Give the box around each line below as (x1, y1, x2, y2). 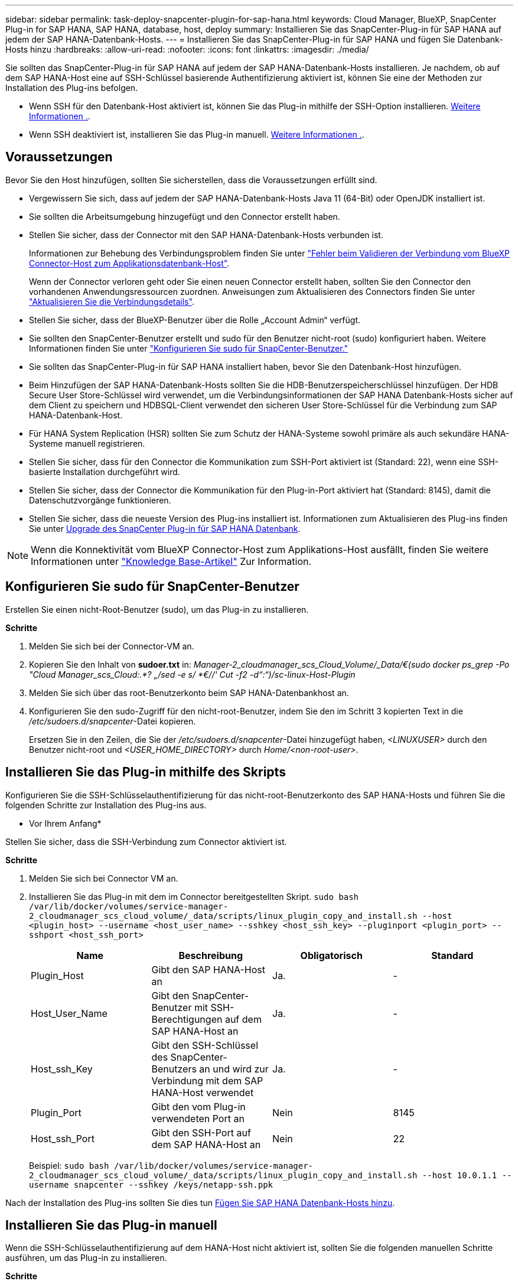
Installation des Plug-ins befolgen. (5, 83, 138, 93)
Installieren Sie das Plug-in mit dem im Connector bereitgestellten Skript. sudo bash (29, 891, 359, 902)
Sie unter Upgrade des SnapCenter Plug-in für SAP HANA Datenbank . (29, 523, 301, 534)
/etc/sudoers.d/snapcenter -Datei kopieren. (29, 716, 196, 726)
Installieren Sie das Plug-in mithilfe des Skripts (5, 765, 286, 780)
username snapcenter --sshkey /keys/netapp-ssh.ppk (29, 1179, 273, 1189)
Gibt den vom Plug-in (151, 1100, 246, 1113)
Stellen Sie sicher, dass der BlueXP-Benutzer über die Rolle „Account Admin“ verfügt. (29, 314, 361, 325)
